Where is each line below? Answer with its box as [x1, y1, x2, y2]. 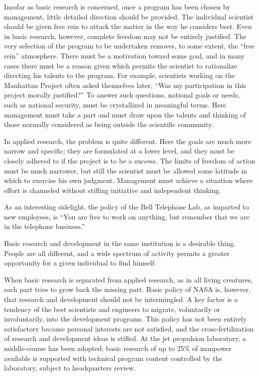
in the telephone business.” [4, 221, 85, 231]
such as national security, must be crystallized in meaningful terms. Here [4, 99, 227, 109]
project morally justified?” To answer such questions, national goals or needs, [4, 89, 240, 100]
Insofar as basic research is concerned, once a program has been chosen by [4, 1, 231, 11]
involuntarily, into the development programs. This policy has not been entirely [4, 313, 247, 324]
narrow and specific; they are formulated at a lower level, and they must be [4, 145, 235, 156]
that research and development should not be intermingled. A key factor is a [4, 294, 238, 304]
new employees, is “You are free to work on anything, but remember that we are [4, 211, 250, 221]
